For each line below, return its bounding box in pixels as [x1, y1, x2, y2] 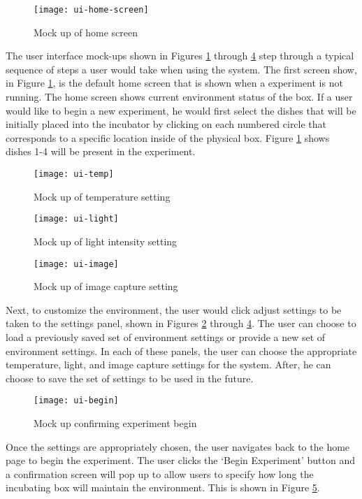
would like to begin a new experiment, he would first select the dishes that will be [6, 103, 356, 117]
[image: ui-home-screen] [34, 5, 149, 15]
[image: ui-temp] [34, 169, 114, 179]
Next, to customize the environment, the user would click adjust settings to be [6, 302, 342, 317]
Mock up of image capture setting [34, 279, 178, 294]
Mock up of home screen [34, 24, 138, 39]
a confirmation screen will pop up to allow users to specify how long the [6, 466, 314, 481]
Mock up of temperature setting [34, 189, 171, 203]
